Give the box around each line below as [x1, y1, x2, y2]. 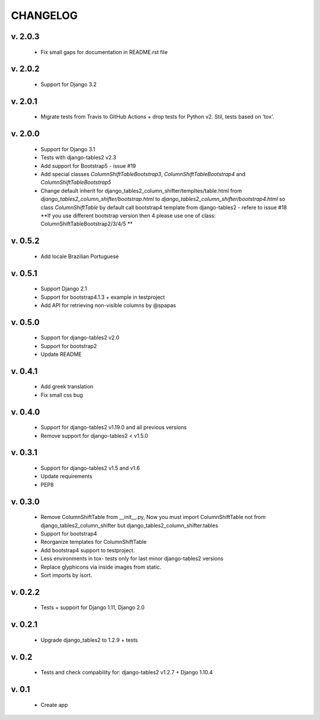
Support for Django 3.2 [40, 81, 97, 88]
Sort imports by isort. [40, 572, 92, 578]
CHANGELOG [11, 9, 78, 22]
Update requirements [40, 473, 93, 480]
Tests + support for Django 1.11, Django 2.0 [40, 604, 145, 611]
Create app [40, 701, 68, 708]
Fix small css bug [40, 391, 83, 399]
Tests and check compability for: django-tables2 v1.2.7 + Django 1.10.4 [40, 669, 213, 676]
